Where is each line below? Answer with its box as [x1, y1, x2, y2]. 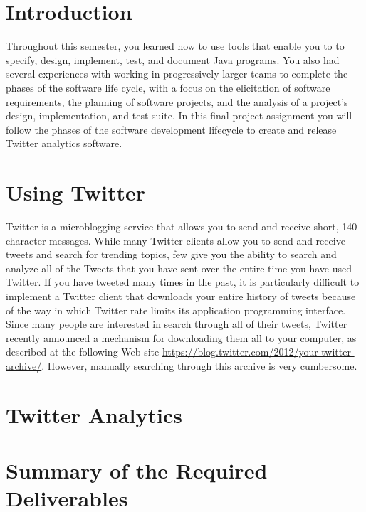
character [6, 233, 46, 247]
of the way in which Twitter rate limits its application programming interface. [6, 302, 346, 317]
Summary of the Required [6, 456, 268, 485]
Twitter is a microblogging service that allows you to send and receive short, [6, 219, 339, 233]
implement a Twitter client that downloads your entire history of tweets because [6, 288, 356, 303]
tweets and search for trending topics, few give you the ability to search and [6, 247, 337, 262]
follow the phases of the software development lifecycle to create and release [6, 122, 337, 137]
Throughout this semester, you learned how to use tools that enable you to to [6, 38, 345, 53]
